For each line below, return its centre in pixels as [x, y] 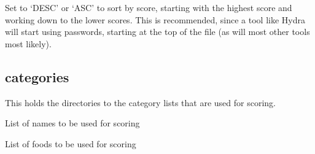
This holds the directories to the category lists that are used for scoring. [140, 102]
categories [37, 76]
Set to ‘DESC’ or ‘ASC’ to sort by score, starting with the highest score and [149, 7]
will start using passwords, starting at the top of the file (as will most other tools [157, 32]
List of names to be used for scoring [72, 123]
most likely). [28, 43]
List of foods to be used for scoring [71, 143]
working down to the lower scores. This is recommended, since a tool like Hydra [155, 19]
